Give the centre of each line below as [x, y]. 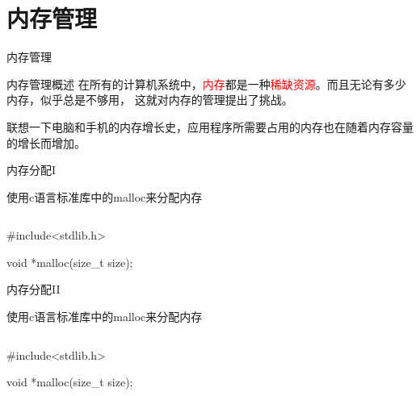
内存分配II [34, 289]
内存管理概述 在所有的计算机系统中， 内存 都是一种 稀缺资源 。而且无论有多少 [206, 83]
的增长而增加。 [46, 142]
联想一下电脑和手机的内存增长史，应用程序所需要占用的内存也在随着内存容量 [210, 126]
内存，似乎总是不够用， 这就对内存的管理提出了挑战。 [150, 100]
